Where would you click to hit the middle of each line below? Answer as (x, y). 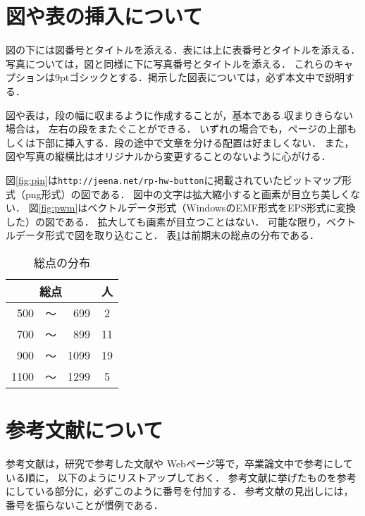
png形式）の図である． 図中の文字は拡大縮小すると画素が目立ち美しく (188, 193)
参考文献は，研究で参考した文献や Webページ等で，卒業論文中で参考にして (179, 463)
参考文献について (85, 430)
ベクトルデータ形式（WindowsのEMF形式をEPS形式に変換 (222, 208)
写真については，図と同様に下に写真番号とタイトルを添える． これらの (170, 63)
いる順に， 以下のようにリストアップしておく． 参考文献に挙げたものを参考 (181, 477)
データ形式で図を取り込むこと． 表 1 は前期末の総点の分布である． (167, 235)
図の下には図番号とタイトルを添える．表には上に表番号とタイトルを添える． (183, 50)
